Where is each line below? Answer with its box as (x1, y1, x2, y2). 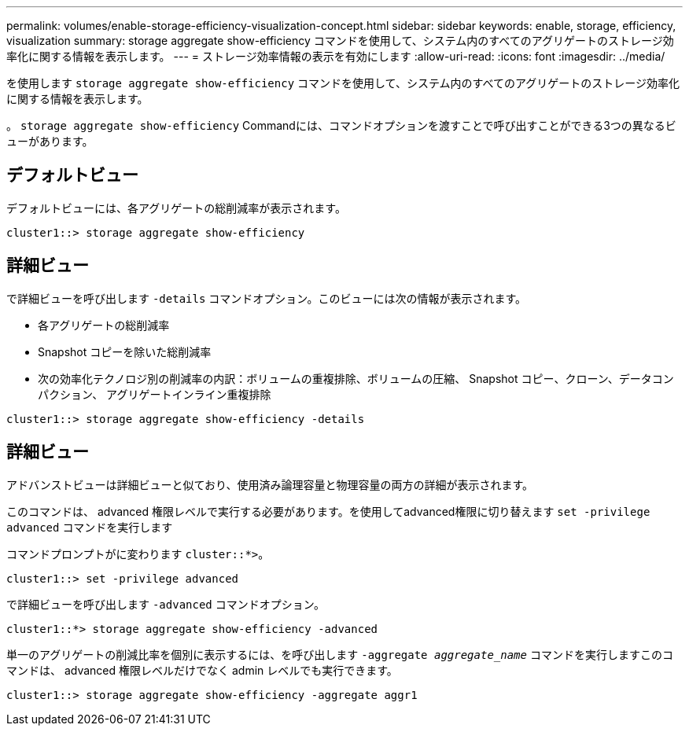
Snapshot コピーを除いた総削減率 (38, 344, 212, 359)
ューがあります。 (6, 134, 94, 148)
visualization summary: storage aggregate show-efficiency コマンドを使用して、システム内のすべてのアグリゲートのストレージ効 (6, 34, 674, 47)
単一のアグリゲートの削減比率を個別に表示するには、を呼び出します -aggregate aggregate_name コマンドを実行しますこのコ (6, 647, 673, 661)
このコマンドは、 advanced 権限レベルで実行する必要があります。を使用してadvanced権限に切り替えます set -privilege (6, 504, 650, 518)
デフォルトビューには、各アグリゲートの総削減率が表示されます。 (6, 200, 346, 215)
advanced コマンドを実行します (6, 520, 173, 534)
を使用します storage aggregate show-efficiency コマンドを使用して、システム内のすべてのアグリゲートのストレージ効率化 (6, 76, 680, 90)
